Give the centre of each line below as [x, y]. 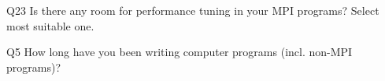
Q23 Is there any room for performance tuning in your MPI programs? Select [193, 10]
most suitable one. [50, 25]
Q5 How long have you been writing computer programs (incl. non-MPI [180, 52]
